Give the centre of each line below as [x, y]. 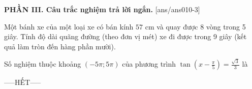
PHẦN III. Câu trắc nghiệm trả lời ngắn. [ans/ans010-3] [102, 9]
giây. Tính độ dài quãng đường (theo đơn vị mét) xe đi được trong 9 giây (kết [125, 36]
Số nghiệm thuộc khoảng [43, 64]
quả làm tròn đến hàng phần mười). [60, 46]
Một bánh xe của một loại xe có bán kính [69, 26]
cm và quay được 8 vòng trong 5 [195, 26]
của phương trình [149, 64]
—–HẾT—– [23, 82]
